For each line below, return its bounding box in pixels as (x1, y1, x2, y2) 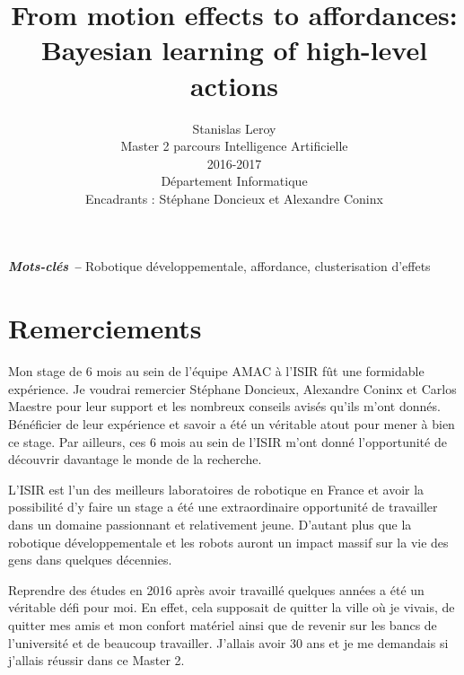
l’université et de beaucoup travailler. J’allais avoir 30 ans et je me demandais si (8, 633, 449, 652)
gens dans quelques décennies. (8, 550, 172, 569)
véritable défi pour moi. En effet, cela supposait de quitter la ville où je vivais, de (8, 598, 455, 617)
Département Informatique (161, 171, 308, 190)
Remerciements (8, 310, 202, 346)
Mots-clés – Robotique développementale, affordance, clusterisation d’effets (8, 257, 431, 276)
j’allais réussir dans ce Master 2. (8, 651, 185, 670)
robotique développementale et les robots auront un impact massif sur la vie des (8, 532, 449, 551)
